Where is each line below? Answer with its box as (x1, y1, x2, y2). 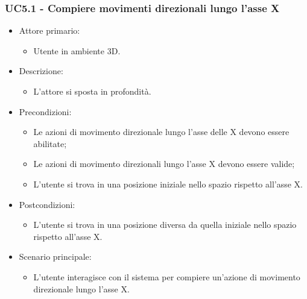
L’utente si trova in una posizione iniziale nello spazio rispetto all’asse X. (33, 177, 303, 190)
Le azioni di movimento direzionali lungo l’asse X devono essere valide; (33, 157, 295, 170)
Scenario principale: (19, 250, 92, 263)
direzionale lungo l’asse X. (33, 282, 130, 295)
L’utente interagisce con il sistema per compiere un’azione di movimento (33, 270, 300, 283)
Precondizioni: (19, 105, 72, 118)
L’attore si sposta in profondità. (33, 85, 151, 97)
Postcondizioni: (19, 198, 75, 210)
